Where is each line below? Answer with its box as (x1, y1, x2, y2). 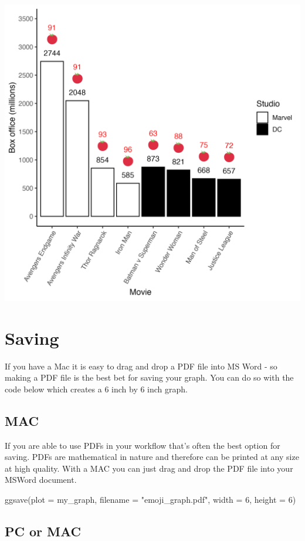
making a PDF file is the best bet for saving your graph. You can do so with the (5, 371, 294, 384)
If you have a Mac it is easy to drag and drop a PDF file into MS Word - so (5, 359, 277, 372)
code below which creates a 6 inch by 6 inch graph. (5, 382, 188, 395)
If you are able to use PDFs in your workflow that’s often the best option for (5, 439, 280, 451)
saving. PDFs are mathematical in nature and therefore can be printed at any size (5, 451, 299, 463)
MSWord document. (5, 473, 77, 486)
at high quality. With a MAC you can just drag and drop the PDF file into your (5, 462, 293, 474)
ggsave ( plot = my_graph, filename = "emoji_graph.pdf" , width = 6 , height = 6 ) (5, 493, 296, 506)
